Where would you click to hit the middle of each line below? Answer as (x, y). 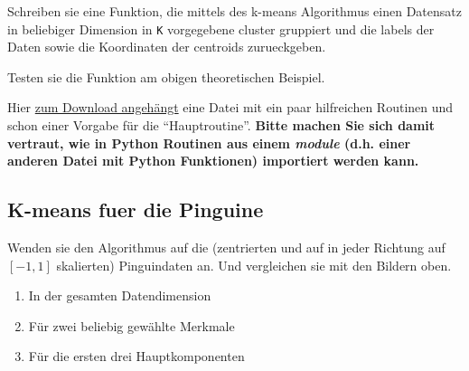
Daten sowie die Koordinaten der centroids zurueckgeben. (167, 47)
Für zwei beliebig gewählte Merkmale (131, 325)
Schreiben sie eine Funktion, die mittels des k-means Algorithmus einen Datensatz (234, 11)
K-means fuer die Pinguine (136, 209)
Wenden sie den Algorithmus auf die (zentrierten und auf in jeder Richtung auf (226, 247)
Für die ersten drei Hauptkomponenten (136, 356)
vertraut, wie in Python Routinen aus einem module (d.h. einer (209, 143)
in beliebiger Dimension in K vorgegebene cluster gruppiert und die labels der (221, 29)
